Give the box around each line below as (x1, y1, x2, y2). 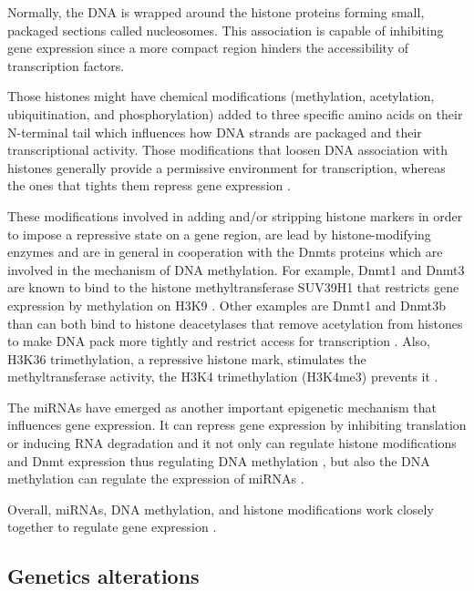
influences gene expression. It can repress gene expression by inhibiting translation (7, 415, 467, 434)
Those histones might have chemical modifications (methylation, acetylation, (7, 87, 435, 106)
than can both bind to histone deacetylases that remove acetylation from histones (7, 313, 463, 332)
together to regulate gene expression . (7, 517, 217, 536)
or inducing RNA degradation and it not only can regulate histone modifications (7, 433, 457, 453)
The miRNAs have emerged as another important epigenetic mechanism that (7, 397, 438, 416)
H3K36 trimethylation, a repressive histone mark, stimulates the (7, 349, 366, 368)
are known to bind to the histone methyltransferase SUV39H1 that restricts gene (7, 278, 459, 297)
